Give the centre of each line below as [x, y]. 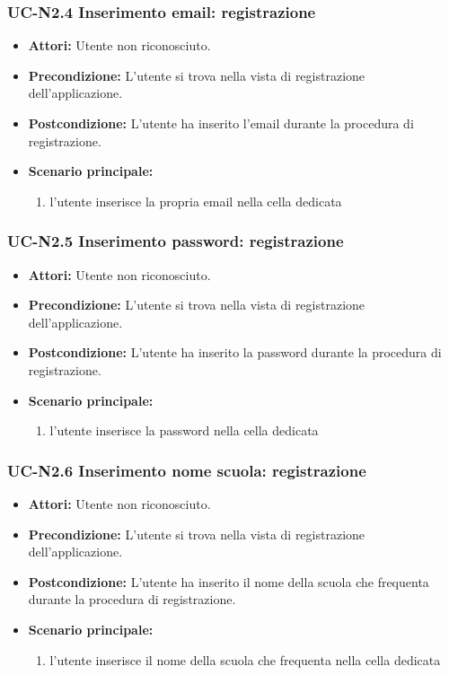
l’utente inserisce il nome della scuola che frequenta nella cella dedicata [245, 659]
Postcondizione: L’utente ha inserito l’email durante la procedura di [221, 123]
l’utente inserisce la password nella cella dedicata [184, 430]
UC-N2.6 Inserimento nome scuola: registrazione [187, 470]
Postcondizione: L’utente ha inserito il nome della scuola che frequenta [229, 581]
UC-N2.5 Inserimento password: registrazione [176, 241]
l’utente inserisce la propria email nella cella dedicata [196, 201]
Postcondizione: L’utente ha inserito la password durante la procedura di [235, 352]
